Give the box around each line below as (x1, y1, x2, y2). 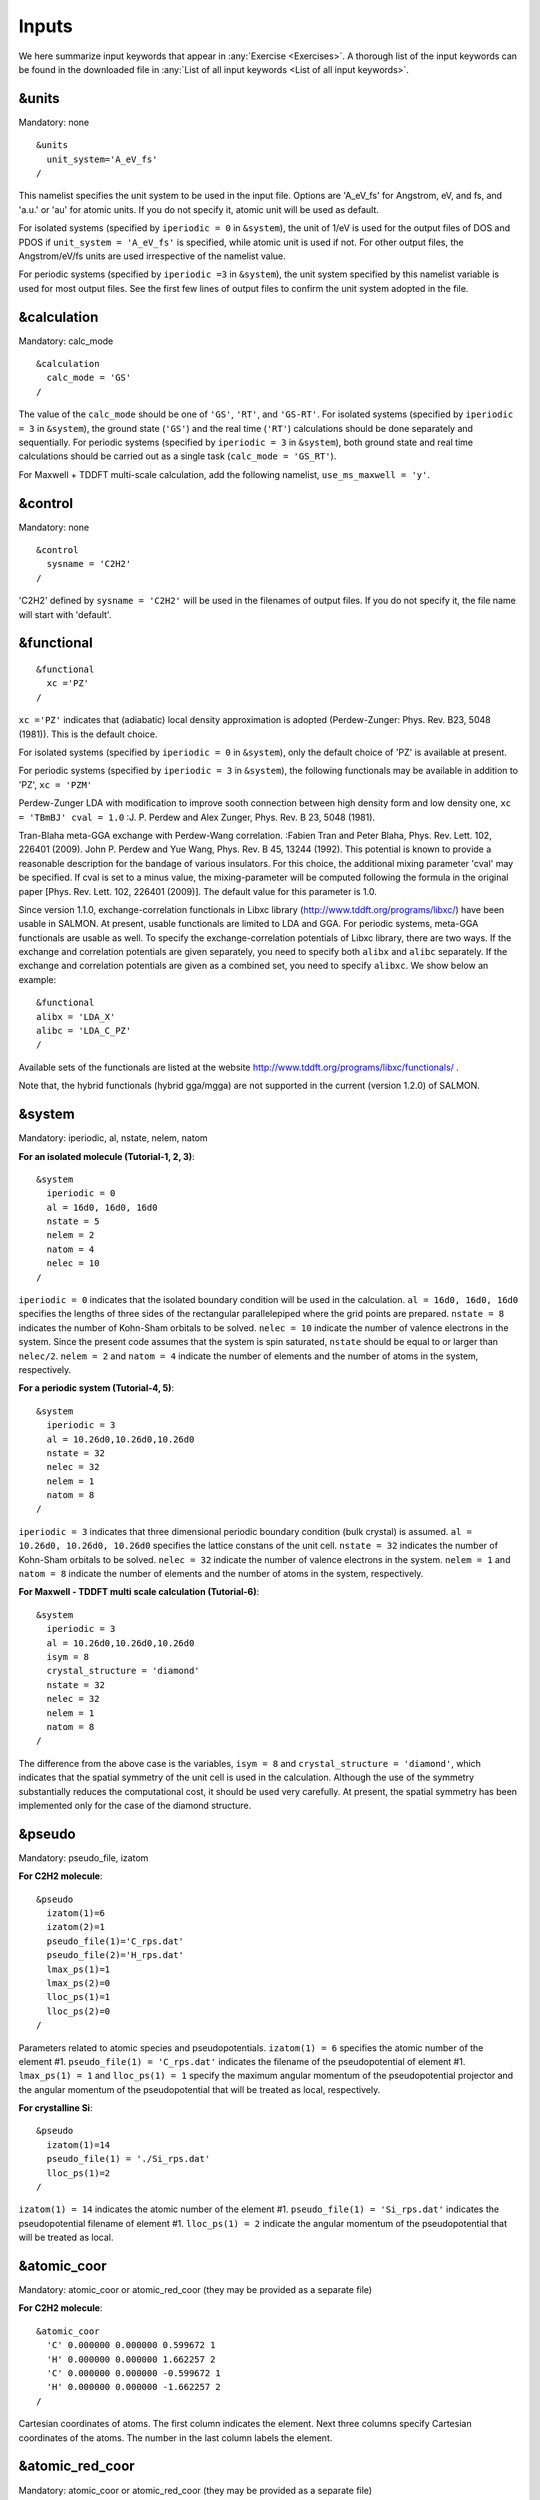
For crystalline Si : (18, 2102, 93, 2114)
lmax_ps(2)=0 (46, 1977, 111, 1989)
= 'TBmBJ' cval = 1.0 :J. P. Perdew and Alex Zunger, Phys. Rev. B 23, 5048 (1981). (18, 811, 375, 823)
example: (18, 973, 57, 985)
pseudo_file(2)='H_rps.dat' (46, 1950, 185, 1961)
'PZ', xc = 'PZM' (18, 778, 93, 790)
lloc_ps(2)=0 (46, 2005, 111, 2017)
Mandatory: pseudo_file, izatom (18, 1851, 149, 1864)
